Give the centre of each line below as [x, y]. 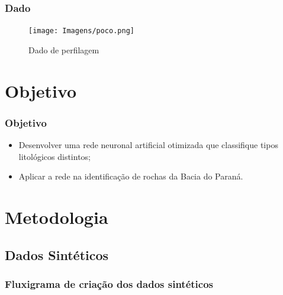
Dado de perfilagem [64, 49]
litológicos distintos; [54, 156]
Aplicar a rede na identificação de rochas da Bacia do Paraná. [131, 176]
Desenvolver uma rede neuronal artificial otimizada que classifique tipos [148, 145]
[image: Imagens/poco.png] [81, 31]
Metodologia [57, 217]
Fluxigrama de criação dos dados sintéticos [109, 283]
